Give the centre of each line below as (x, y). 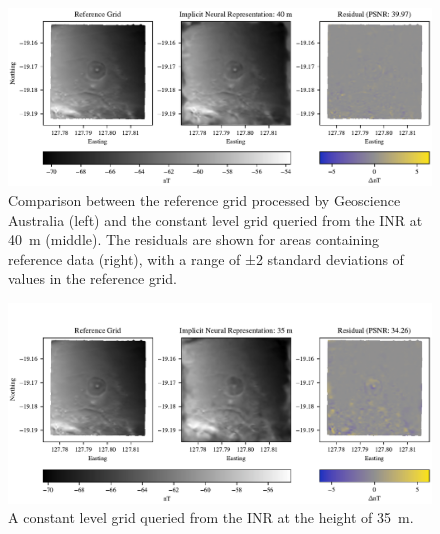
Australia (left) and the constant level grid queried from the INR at (215, 219)
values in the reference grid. (92, 278)
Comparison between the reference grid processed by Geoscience (204, 200)
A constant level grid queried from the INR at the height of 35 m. (211, 517)
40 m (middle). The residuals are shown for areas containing (194, 239)
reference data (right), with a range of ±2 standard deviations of (206, 258)
